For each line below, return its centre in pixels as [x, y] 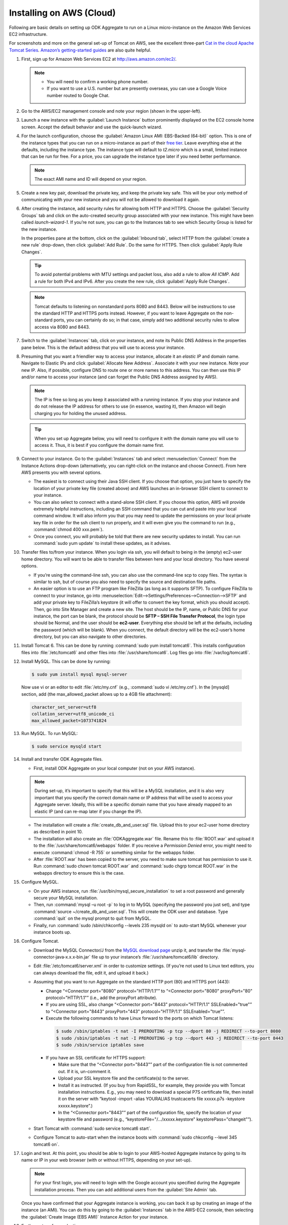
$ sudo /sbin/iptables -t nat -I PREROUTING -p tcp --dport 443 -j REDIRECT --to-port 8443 [170, 1038]
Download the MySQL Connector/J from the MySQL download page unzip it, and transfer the [127, 950]
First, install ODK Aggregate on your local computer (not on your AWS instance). [114, 768]
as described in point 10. [58, 832]
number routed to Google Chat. [78, 95]
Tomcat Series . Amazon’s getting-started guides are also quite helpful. [80, 50]
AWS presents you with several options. [61, 472]
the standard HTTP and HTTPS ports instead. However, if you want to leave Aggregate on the [129, 313]
